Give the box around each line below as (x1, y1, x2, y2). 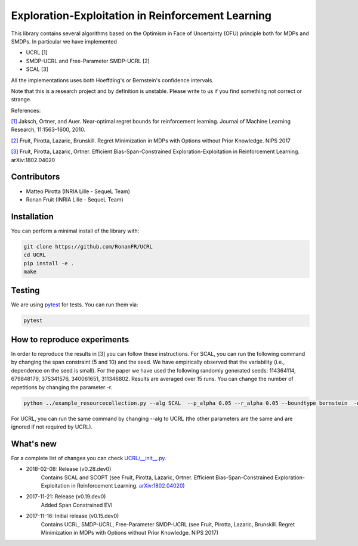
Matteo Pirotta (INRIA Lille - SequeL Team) (26, 188, 131, 195)
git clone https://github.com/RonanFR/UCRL (23, 243, 153, 250)
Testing (11, 286, 40, 296)
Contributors (11, 172, 60, 182)
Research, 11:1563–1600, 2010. (11, 126, 86, 134)
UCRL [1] (26, 49, 48, 56)
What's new (11, 439, 57, 449)
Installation (11, 212, 54, 222)
